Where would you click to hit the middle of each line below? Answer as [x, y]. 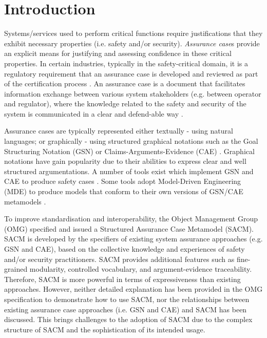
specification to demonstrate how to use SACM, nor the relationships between [127, 299]
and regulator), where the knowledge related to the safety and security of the [125, 104]
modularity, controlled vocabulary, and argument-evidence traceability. [141, 269]
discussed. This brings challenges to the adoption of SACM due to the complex [128, 319]
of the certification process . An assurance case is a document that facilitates [125, 83]
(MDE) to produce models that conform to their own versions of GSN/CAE [124, 191]
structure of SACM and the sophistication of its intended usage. [105, 329]
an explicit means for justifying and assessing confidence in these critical [118, 53]
